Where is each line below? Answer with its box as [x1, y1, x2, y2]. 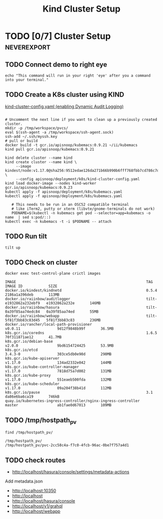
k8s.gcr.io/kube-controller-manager [5, 365, 79, 369]
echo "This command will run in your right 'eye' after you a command [5, 73, 151, 78]
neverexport [5, 41, 51, 52]
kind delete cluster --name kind [5, 155, 73, 160]
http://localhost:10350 [12, 488, 57, 494]
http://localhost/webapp [12, 508, 61, 514]
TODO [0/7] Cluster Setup [5, 31, 111, 42]
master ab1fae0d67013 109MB [5, 403, 112, 408]
